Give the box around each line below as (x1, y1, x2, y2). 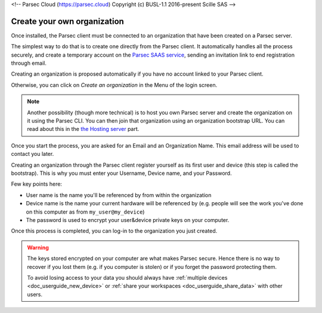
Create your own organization (11, 16, 125, 26)
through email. (11, 60, 47, 67)
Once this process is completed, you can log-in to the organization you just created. (11, 227, 218, 234)
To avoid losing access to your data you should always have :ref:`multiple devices (27, 274, 228, 281)
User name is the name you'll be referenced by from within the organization (26, 191, 212, 199)
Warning (27, 244, 49, 251)
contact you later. (11, 151, 54, 158)
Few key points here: (11, 180, 63, 187)
